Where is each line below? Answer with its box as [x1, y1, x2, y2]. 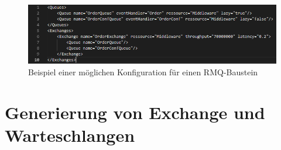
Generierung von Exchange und [5, 100, 265, 124]
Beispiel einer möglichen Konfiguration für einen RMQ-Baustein [28, 65, 258, 78]
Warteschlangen [5, 123, 135, 146]
